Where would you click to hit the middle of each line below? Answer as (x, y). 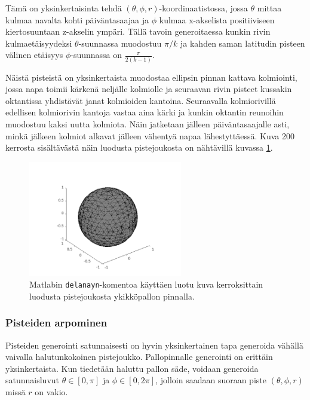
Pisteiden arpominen (56, 323)
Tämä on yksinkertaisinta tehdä (64, 8)
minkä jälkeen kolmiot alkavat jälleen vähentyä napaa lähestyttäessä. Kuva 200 (150, 135)
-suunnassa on (96, 55)
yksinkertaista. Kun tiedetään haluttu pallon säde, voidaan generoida (132, 368)
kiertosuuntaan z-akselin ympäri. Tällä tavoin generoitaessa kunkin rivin (138, 31)
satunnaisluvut (33, 380)
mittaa (269, 8)
